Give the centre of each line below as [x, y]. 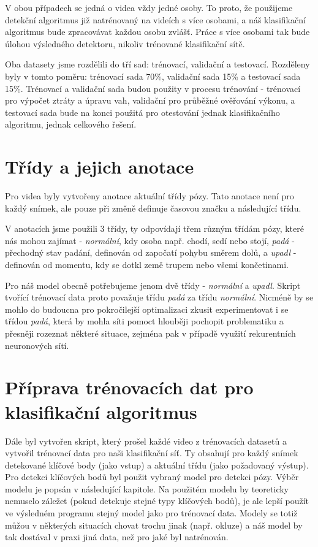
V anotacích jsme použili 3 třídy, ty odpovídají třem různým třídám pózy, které [154, 228]
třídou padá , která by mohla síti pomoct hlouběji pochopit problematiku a [144, 321]
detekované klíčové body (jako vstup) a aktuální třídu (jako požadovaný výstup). [157, 465]
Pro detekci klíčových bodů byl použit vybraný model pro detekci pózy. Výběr [152, 477]
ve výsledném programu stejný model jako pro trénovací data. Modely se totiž [151, 513]
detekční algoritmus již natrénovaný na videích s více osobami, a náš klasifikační [155, 19]
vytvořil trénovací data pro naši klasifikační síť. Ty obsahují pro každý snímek [152, 453]
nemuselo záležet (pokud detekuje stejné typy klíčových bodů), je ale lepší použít [157, 501]
